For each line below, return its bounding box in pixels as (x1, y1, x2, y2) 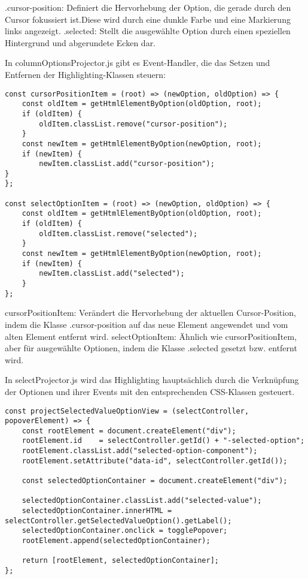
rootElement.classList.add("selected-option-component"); (22, 447, 258, 456)
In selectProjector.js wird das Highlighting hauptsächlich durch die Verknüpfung (5, 373, 299, 386)
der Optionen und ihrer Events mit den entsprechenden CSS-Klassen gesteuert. (5, 385, 295, 397)
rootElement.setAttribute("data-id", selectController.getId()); (22, 456, 288, 465)
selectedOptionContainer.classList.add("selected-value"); (22, 496, 262, 505)
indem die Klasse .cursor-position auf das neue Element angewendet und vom (5, 318, 288, 330)
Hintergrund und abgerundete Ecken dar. (5, 36, 156, 49)
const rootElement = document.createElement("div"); (22, 426, 236, 435)
